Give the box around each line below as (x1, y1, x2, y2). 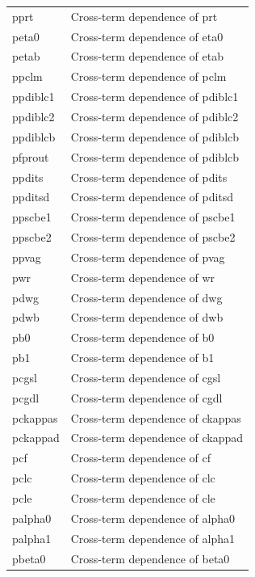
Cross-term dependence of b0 (70, 329, 215, 346)
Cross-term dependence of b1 (70, 349, 215, 366)
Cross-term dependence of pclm (70, 68, 227, 85)
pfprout (12, 148, 49, 165)
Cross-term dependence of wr (70, 268, 215, 285)
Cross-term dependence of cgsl (70, 369, 221, 385)
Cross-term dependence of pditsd (70, 188, 234, 205)
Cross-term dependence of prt (70, 7, 218, 24)
